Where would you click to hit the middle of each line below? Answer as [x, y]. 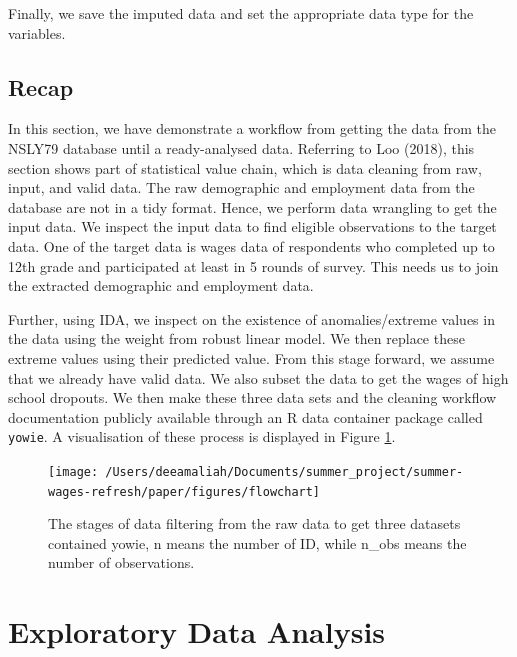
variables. [37, 32]
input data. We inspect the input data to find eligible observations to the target [252, 226]
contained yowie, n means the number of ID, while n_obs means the [257, 542]
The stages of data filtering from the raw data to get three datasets [254, 523]
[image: [73, 471]
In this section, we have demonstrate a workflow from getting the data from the [252, 128]
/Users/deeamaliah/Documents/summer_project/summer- [284, 471]
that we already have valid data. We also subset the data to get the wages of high [258, 377]
